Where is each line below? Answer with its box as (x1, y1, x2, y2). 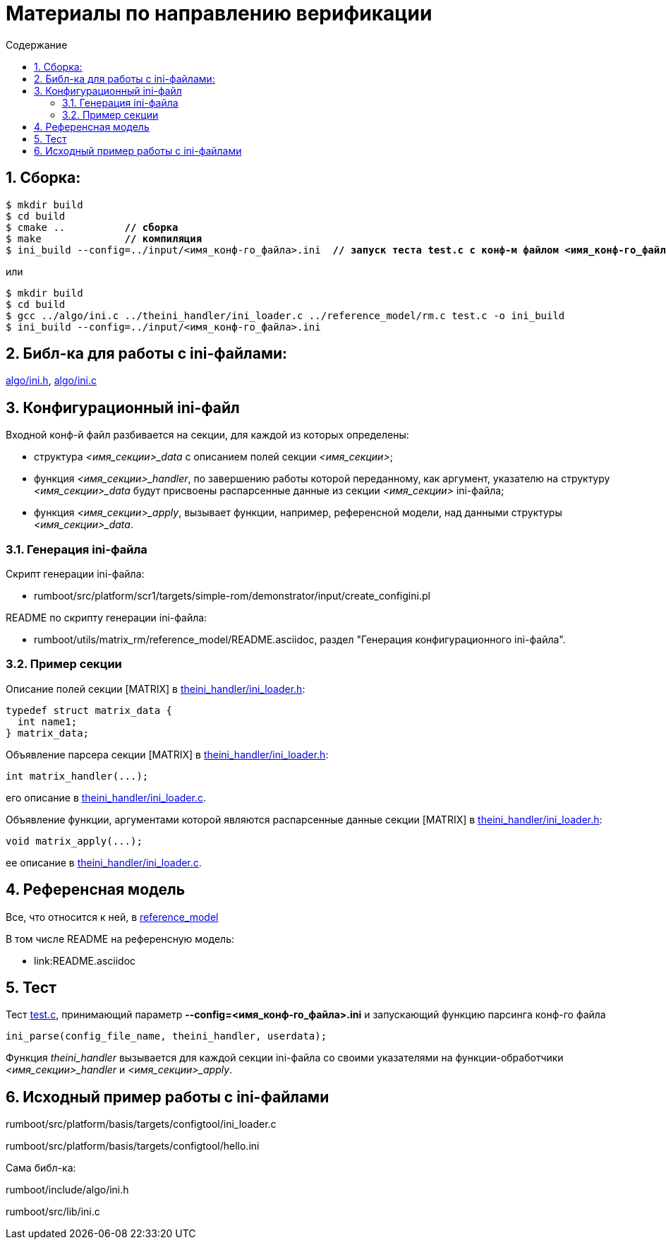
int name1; (17, 715, 78, 727)
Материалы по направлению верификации (6, 1, 432, 25)
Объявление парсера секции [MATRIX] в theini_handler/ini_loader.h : (6, 748, 329, 761)
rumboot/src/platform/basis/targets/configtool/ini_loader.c (6, 1118, 277, 1131)
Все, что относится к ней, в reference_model (6, 910, 219, 923)
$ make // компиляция (6, 232, 202, 244)
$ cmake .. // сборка (6, 221, 178, 233)
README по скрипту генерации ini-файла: (6, 612, 207, 624)
